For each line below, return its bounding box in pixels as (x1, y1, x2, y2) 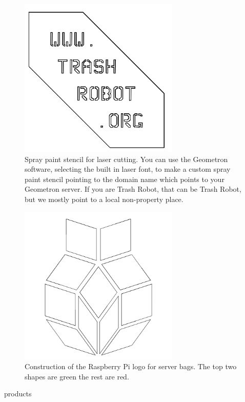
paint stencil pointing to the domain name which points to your (25, 173, 224, 184)
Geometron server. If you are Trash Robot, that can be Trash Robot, (25, 184, 241, 194)
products (4, 388, 32, 399)
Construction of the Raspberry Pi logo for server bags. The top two (25, 361, 237, 372)
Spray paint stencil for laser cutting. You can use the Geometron (25, 153, 228, 164)
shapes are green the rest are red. (25, 371, 129, 381)
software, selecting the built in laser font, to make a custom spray (25, 164, 231, 174)
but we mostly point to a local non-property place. (25, 193, 183, 204)
